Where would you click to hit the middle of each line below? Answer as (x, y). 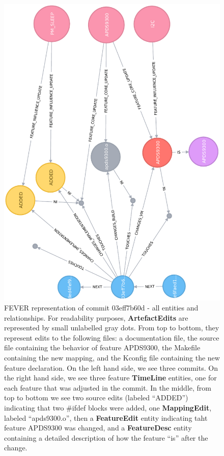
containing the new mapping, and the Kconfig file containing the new (112, 357)
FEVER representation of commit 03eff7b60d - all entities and (101, 308)
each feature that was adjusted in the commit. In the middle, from (108, 387)
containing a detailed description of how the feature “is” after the (106, 437)
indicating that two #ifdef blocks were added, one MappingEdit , (108, 407)
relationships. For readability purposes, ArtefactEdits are (96, 317)
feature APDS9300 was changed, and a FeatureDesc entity (98, 428)
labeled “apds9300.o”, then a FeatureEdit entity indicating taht (106, 417)
